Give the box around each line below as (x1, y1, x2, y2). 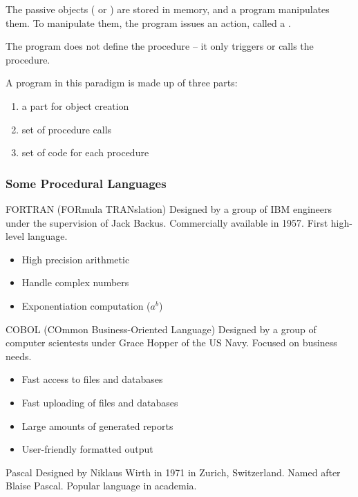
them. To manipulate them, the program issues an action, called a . (6, 15, 291, 30)
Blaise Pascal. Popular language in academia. (6, 478, 197, 493)
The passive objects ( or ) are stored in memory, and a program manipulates (6, 2, 330, 16)
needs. (6, 348, 32, 363)
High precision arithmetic (21, 252, 130, 266)
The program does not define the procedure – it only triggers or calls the (6, 39, 314, 53)
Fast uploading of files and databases (21, 395, 178, 409)
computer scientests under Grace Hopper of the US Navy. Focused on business (6, 335, 337, 350)
